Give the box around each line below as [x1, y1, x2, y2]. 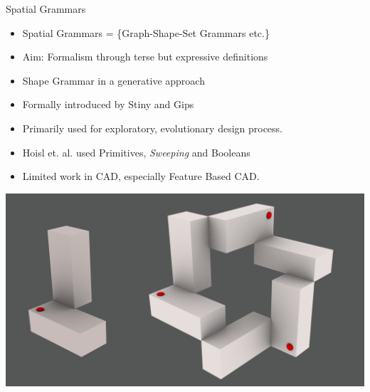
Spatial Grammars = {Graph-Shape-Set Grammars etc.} [22, 25, 270, 40]
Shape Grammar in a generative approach [22, 73, 205, 88]
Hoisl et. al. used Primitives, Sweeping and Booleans [22, 144, 250, 159]
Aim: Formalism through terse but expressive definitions [22, 49, 268, 64]
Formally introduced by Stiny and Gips [22, 97, 194, 112]
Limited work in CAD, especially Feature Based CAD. [22, 169, 260, 184]
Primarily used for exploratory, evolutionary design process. [22, 120, 283, 135]
